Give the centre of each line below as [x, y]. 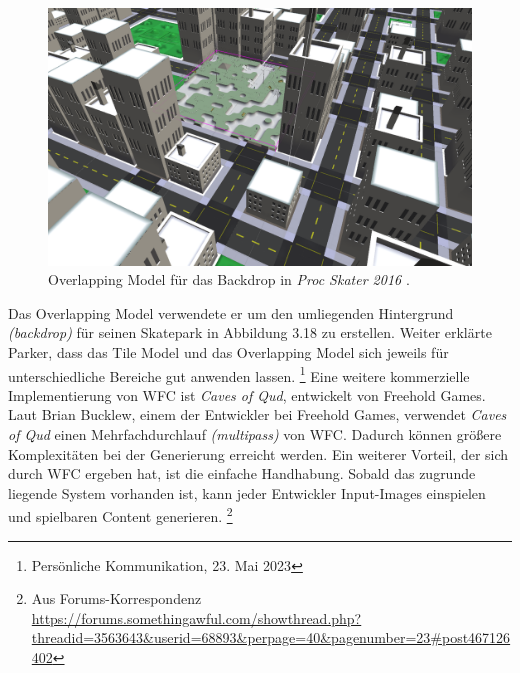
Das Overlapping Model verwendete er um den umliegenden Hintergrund [231, 312]
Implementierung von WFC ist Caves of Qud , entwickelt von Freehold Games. [247, 394]
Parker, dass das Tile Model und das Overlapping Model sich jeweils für [228, 351]
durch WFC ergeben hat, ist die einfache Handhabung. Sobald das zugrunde [242, 473]
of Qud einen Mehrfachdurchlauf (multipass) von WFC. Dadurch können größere [255, 433]
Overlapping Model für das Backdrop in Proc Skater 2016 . [229, 279]
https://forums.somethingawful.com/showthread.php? [196, 617]
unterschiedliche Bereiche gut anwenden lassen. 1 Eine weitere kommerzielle [239, 374]
